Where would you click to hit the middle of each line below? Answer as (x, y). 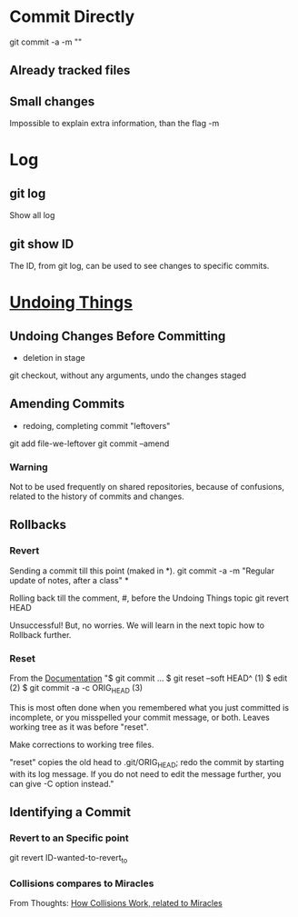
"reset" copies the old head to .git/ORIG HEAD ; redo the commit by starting (147, 763)
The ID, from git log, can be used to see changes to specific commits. (139, 265)
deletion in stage (54, 357)
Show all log (32, 215)
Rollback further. (40, 634)
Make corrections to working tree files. (82, 744)
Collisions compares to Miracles (82, 883)
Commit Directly (72, 17)
